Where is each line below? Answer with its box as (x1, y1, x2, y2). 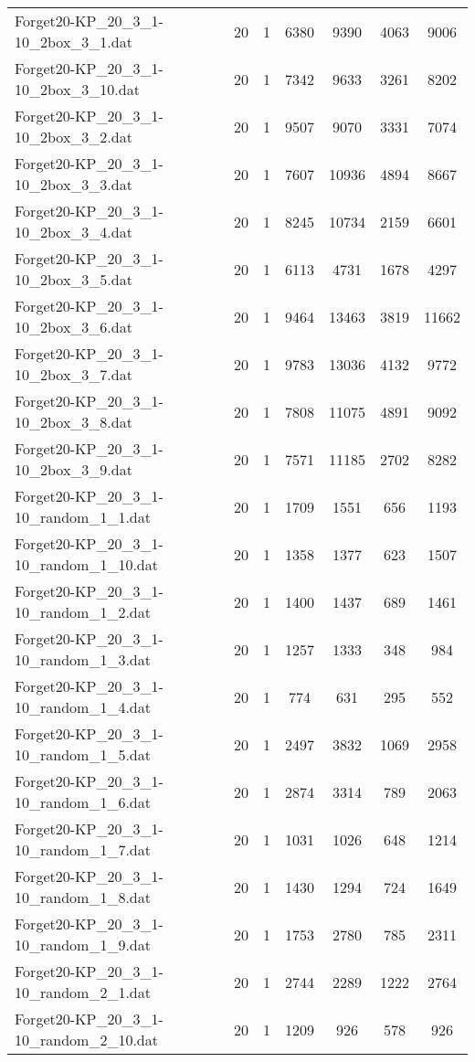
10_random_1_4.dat (15, 696, 151, 717)
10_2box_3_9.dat (15, 459, 132, 480)
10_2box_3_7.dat (15, 364, 132, 385)
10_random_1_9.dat (15, 934, 151, 955)
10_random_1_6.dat (15, 791, 151, 812)
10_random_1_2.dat (15, 601, 151, 622)
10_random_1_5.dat (15, 744, 151, 765)
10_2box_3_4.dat (15, 221, 132, 242)
